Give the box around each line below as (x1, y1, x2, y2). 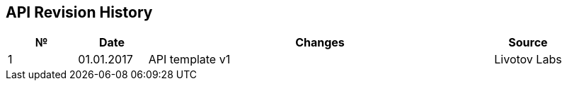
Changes (295, 35, 345, 50)
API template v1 (148, 52, 231, 67)
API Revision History (6, 4, 153, 21)
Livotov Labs (494, 52, 562, 67)
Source (508, 35, 548, 50)
